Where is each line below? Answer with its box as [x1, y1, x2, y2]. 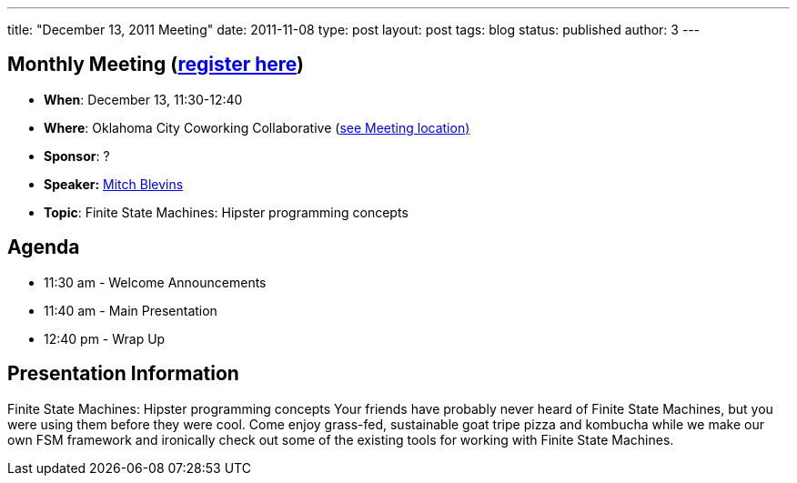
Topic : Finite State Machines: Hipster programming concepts [44, 204, 409, 220]
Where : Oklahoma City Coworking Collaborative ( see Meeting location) [44, 119, 470, 136]
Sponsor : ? [44, 147, 110, 164]
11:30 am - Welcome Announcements [44, 274, 267, 290]
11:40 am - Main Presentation [44, 302, 217, 318]
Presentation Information [7, 362, 239, 386]
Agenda [7, 236, 80, 259]
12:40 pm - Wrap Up [44, 330, 166, 347]
